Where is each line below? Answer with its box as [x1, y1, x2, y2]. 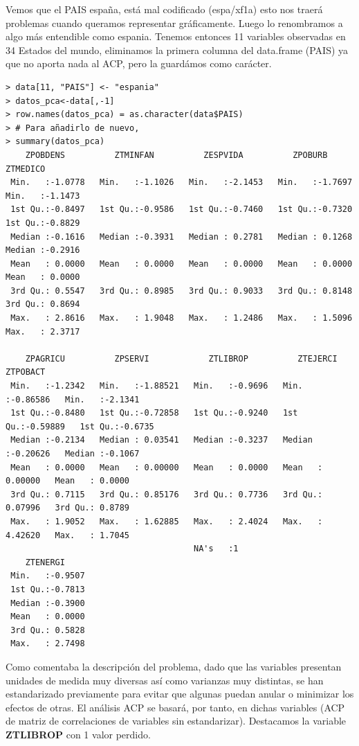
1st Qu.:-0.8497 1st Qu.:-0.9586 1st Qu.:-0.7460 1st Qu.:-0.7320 [10, 204, 353, 215]
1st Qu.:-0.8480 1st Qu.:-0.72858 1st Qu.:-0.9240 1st [10, 408, 298, 418]
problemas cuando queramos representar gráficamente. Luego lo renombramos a [6, 15, 343, 30]
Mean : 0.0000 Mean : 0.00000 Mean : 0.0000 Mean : [10, 462, 323, 472]
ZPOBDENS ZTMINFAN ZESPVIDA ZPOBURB [25, 150, 328, 160]
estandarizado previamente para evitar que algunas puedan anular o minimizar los [6, 686, 354, 701]
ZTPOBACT [6, 367, 46, 378]
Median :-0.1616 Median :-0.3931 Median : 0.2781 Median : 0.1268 [10, 231, 353, 242]
